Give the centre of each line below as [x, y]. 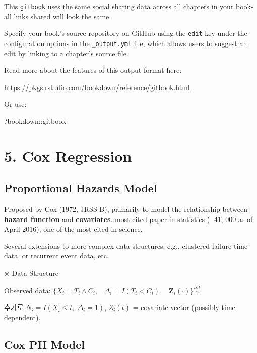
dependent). [22, 317]
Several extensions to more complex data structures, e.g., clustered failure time [126, 246]
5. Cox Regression [68, 156]
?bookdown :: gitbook [35, 121]
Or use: [15, 104]
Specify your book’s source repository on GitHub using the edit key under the [126, 33]
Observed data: [27, 290]
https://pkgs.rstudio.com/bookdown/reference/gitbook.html [97, 87]
